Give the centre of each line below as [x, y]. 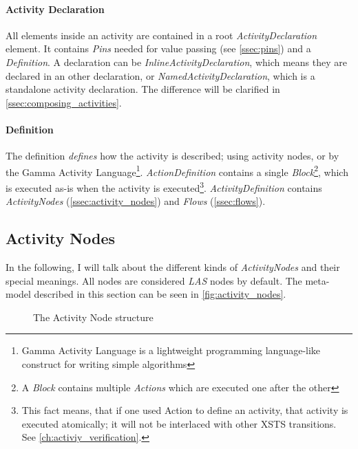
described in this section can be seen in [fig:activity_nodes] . [160, 294]
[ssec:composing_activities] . [64, 102]
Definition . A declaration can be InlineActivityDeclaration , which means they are [176, 62]
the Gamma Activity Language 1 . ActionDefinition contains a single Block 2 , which [177, 171]
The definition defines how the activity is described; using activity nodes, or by [172, 156]
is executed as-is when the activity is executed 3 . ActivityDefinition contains [164, 187]
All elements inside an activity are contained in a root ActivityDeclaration [161, 35]
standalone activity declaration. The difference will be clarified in [143, 89]
